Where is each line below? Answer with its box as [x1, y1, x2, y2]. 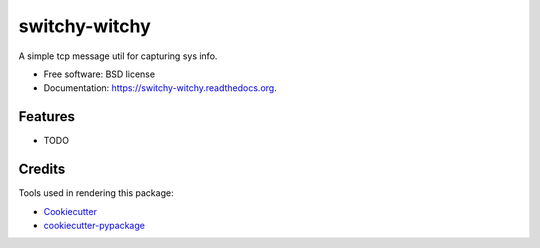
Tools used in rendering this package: [18, 187, 174, 199]
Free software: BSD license [43, 68, 155, 80]
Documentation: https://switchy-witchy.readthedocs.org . [43, 82, 277, 94]
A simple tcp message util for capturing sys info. [18, 50, 218, 62]
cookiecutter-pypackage [43, 219, 145, 231]
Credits [18, 161, 66, 178]
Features [18, 108, 75, 125]
